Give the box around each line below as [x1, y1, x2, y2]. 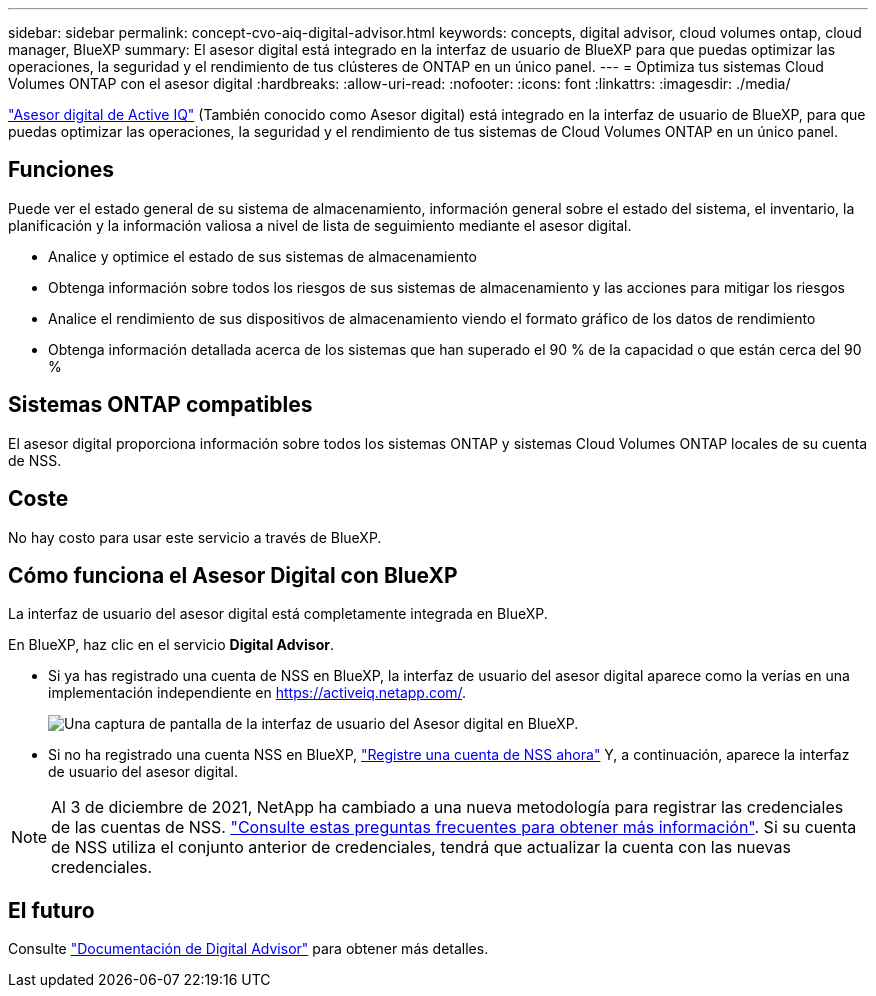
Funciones [8, 157, 115, 183]
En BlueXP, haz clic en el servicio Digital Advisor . [8, 636, 334, 654]
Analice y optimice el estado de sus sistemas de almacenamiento [48, 247, 477, 265]
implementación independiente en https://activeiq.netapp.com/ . [48, 684, 467, 702]
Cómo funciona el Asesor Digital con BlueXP [8, 562, 458, 588]
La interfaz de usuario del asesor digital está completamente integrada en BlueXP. [8, 605, 548, 623]
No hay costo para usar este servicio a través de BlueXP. [8, 528, 382, 546]
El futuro [8, 897, 95, 923]
